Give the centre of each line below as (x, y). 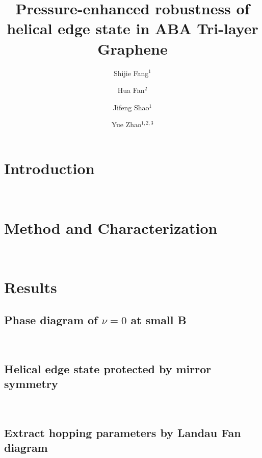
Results (31, 287)
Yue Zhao (126, 124)
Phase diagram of (51, 319)
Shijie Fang (131, 73)
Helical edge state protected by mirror (108, 368)
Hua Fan (131, 90)
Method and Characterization (111, 227)
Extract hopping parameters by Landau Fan (123, 432)
